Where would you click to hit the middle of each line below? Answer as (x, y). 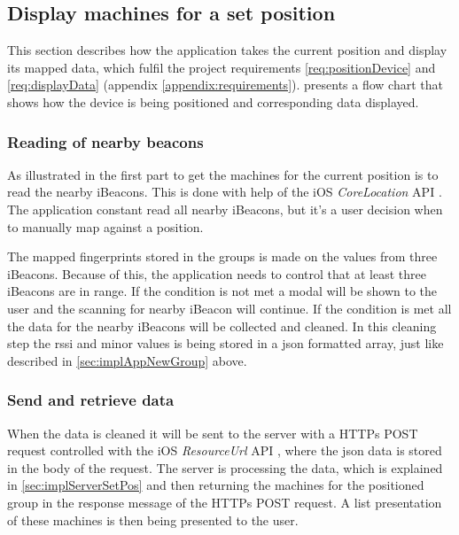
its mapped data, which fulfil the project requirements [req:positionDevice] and (222, 67)
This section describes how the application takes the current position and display (227, 50)
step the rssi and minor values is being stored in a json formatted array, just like (226, 343)
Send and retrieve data (91, 400)
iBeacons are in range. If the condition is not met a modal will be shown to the (222, 291)
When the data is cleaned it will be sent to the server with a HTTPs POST (213, 433)
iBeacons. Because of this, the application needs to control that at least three (217, 273)
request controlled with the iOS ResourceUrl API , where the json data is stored (225, 450)
